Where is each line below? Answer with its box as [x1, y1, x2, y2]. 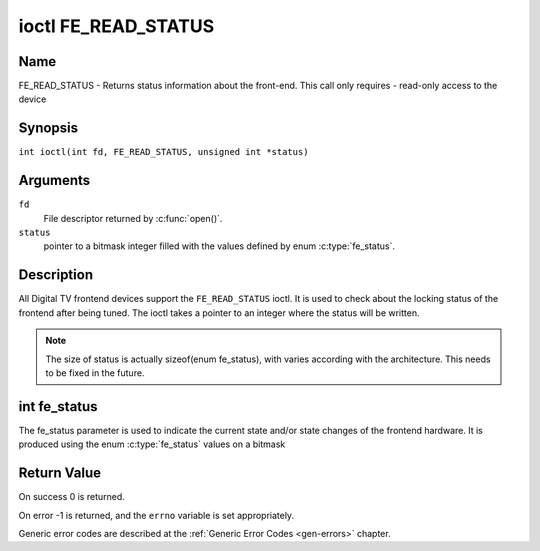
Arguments [18, 172, 91, 189]
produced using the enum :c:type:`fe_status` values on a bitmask [18, 438, 286, 450]
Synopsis [18, 120, 79, 137]
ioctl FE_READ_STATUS [18, 15, 215, 37]
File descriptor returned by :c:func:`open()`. [43, 212, 223, 224]
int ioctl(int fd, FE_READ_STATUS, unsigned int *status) [18, 146, 309, 158]
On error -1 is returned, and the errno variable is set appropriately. [18, 509, 295, 521]
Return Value [18, 465, 102, 482]
